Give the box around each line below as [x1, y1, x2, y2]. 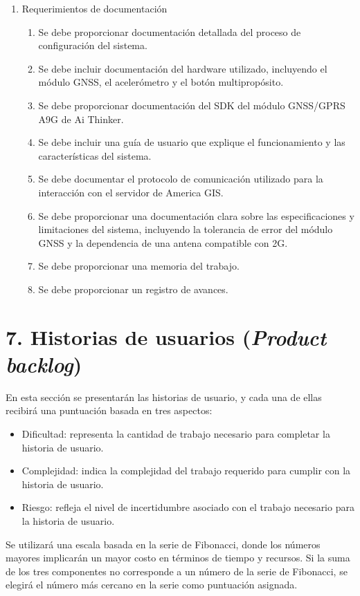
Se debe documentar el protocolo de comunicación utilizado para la [38, 171, 323, 186]
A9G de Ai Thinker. [38, 111, 124, 126]
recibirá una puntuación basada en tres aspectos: [6, 403, 213, 418]
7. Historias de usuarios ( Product [6, 322, 327, 351]
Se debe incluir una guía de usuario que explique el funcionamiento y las [38, 135, 345, 149]
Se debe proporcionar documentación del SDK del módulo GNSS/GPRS [38, 97, 345, 112]
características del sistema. [38, 148, 152, 162]
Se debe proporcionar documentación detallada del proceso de [38, 24, 301, 39]
